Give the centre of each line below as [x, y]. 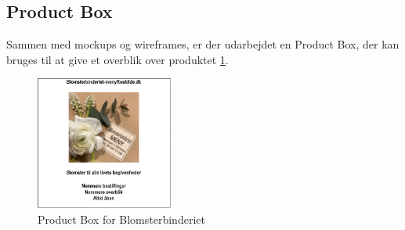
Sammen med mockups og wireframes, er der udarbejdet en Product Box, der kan [203, 44]
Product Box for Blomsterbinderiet [121, 219]
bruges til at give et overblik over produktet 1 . [118, 59]
